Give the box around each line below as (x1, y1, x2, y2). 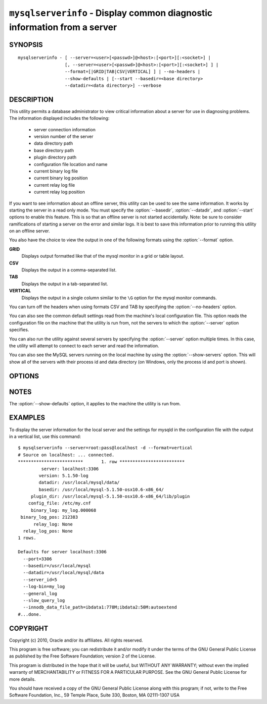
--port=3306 (23, 556, 52, 562)
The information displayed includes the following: (9, 115, 110, 121)
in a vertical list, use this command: (9, 433, 81, 439)
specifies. (9, 327, 29, 333)
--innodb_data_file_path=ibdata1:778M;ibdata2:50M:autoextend (23, 604, 178, 610)
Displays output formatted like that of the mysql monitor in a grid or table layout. (21, 253, 184, 259)
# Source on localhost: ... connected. (18, 452, 115, 458)
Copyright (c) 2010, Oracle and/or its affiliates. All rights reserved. (9, 637, 143, 643)
